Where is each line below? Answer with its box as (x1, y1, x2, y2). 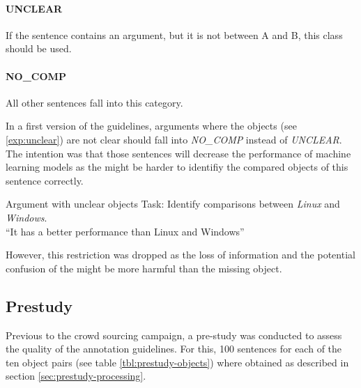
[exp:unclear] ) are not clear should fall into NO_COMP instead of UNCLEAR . (6, 132, 342, 146)
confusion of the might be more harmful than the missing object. (6, 261, 282, 275)
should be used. (6, 41, 72, 56)
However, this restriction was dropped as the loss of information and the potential (6, 247, 355, 262)
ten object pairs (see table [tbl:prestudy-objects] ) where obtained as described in (6, 355, 349, 369)
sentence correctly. (6, 173, 84, 187)
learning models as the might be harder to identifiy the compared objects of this (6, 160, 348, 174)
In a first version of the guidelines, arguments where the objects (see (6, 118, 297, 133)
